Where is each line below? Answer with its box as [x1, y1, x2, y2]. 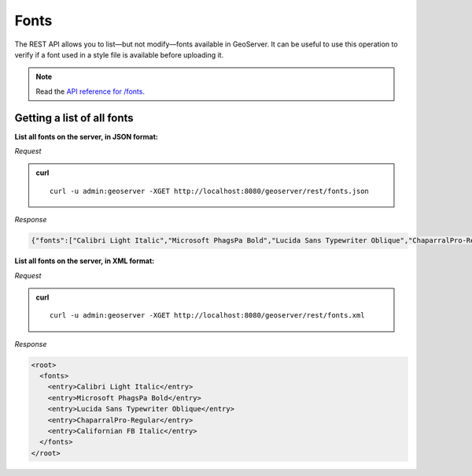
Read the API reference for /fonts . [35, 87, 146, 96]
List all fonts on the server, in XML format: [14, 256, 155, 266]
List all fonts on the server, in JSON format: [14, 132, 159, 141]
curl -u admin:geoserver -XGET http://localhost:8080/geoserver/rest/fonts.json [50, 186, 370, 195]
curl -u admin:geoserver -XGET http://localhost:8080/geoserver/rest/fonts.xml [50, 311, 365, 320]
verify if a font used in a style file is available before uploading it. [14, 50, 224, 59]
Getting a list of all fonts [14, 111, 134, 125]
